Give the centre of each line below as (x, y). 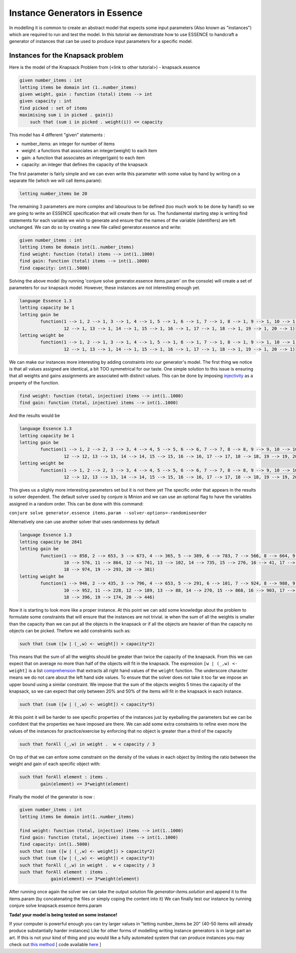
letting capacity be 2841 (51, 542)
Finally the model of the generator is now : (52, 797)
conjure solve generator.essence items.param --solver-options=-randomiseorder (108, 513)
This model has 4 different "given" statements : (57, 135)
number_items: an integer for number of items (68, 144)
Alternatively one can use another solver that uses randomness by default (84, 522)
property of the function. (34, 382)
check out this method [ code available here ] (55, 945)
